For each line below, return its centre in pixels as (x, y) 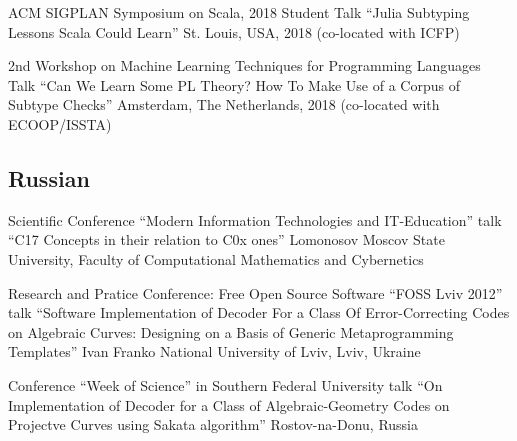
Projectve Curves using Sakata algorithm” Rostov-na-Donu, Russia (213, 424)
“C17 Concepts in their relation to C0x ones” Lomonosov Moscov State (226, 239)
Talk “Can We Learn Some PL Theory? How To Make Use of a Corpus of (234, 84)
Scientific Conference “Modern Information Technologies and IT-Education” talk (255, 219)
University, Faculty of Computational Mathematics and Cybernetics (216, 258)
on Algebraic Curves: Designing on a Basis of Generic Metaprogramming (231, 331)
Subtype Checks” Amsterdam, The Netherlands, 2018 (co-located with (224, 104)
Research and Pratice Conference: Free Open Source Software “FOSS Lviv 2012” (255, 292)
